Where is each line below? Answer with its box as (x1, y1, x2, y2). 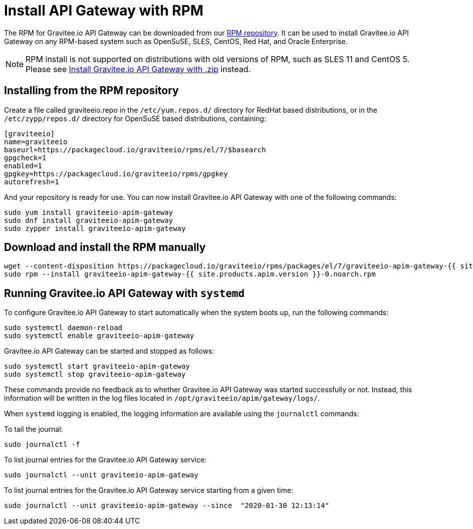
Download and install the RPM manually (4, 241, 206, 254)
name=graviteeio (4, 137, 68, 146)
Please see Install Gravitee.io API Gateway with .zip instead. (26, 64, 251, 74)
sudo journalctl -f (4, 440, 80, 449)
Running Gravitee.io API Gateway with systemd (4, 287, 245, 300)
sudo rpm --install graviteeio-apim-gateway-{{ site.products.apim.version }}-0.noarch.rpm (4, 270, 376, 279)
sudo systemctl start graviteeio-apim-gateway (4, 362, 190, 371)
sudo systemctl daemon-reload (4, 324, 123, 332)
